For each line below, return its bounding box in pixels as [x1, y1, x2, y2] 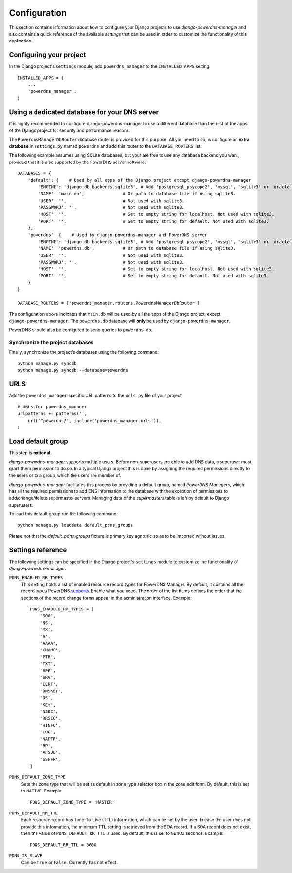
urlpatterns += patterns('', [18, 411, 87, 417]
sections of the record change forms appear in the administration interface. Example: [21, 595, 192, 601]
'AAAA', [39, 641, 58, 646]
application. [9, 38, 33, 44]
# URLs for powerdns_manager [18, 404, 87, 409]
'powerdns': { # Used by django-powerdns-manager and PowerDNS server [27, 232, 208, 238]
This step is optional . [9, 449, 52, 456]
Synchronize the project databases [9, 339, 94, 346]
